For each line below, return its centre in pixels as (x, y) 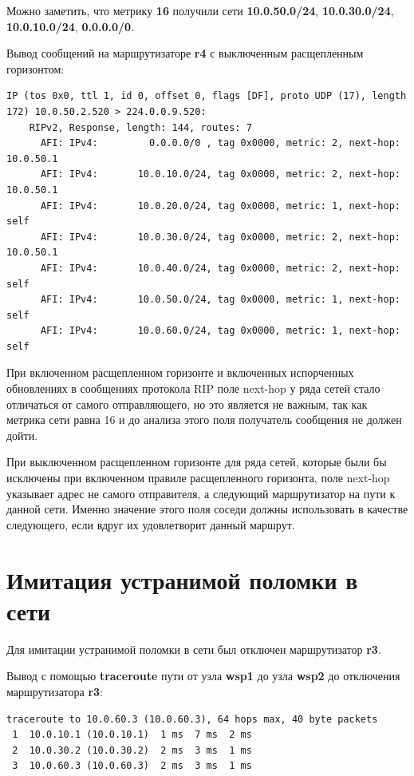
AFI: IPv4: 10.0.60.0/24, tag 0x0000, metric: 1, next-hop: (220, 331)
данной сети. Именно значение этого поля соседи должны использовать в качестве (207, 509)
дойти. (22, 435)
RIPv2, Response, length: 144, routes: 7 (140, 127)
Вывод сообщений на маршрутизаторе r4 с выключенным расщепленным (185, 53)
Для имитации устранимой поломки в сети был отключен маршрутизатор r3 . (194, 649)
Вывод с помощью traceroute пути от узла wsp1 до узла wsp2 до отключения (203, 676)
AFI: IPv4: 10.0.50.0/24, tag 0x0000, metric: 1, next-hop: (220, 300)
